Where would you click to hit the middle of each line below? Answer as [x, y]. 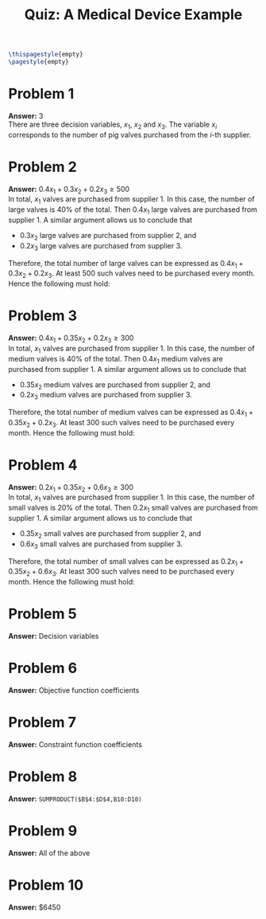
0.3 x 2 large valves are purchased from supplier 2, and [108, 237]
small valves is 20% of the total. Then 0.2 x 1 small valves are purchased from [133, 509]
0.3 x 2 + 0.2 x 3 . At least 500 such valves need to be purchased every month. [132, 274]
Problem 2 [42, 167]
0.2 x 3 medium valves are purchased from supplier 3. [106, 396]
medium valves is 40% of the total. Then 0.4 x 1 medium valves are [116, 360]
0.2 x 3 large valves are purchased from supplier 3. [101, 246]
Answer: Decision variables [54, 636]
